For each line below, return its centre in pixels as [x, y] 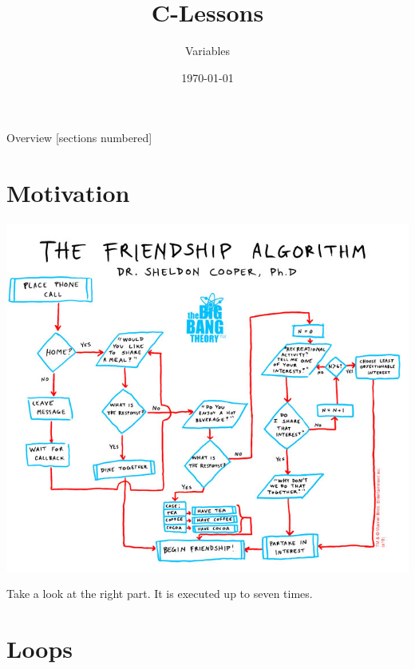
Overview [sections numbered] [79, 138]
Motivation [68, 193]
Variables [207, 51]
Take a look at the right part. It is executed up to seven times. [160, 594]
